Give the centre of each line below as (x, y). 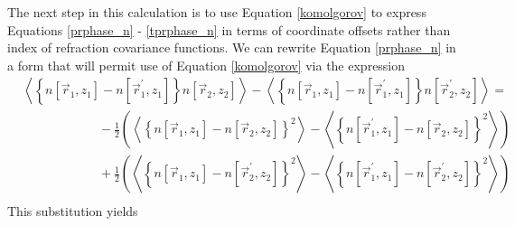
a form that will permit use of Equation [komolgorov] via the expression (206, 65)
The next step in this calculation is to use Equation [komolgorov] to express (217, 12)
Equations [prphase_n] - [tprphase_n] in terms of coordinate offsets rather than (229, 29)
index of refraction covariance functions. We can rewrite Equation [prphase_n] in (232, 47)
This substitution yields (73, 210)
